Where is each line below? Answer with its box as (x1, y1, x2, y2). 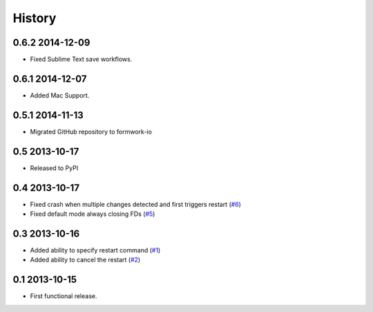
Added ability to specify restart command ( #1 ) (30, 246, 161, 254)
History (12, 10, 57, 26)
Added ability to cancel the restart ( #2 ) (30, 256, 141, 264)
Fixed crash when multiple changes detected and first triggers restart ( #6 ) (30, 200, 242, 208)
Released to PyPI (30, 163, 79, 172)
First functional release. (30, 292, 97, 300)
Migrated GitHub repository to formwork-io (30, 127, 152, 136)
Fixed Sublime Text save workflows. (30, 55, 133, 64)
